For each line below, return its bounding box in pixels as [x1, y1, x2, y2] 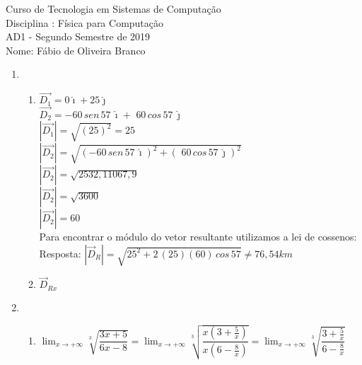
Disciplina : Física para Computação [6, 15, 164, 30]
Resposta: [39, 245, 81, 260]
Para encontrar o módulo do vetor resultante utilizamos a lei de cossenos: [39, 229, 357, 244]
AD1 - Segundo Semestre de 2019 [6, 29, 151, 44]
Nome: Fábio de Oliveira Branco [6, 42, 146, 57]
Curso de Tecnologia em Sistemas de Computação [6, 1, 221, 16]
